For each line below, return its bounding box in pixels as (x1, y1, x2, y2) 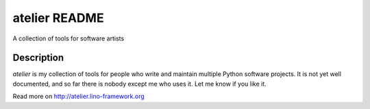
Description (12, 52, 64, 64)
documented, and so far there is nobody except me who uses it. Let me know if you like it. (12, 80, 267, 88)
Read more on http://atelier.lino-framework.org (12, 93, 145, 101)
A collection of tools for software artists (12, 34, 125, 43)
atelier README (12, 10, 104, 25)
